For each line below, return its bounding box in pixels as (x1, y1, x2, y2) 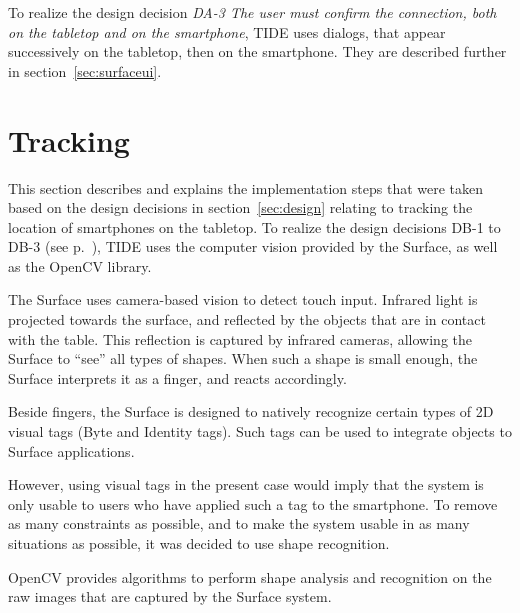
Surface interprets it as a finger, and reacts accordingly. (8, 367, 347, 388)
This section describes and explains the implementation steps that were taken (8, 177, 484, 198)
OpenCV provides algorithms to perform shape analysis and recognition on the (8, 566, 492, 587)
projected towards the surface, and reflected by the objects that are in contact (8, 309, 486, 330)
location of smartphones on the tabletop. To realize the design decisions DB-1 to (8, 216, 501, 237)
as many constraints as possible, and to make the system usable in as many (8, 513, 470, 534)
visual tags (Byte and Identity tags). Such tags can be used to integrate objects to (8, 421, 512, 442)
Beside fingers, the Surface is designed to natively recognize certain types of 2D (8, 401, 494, 422)
